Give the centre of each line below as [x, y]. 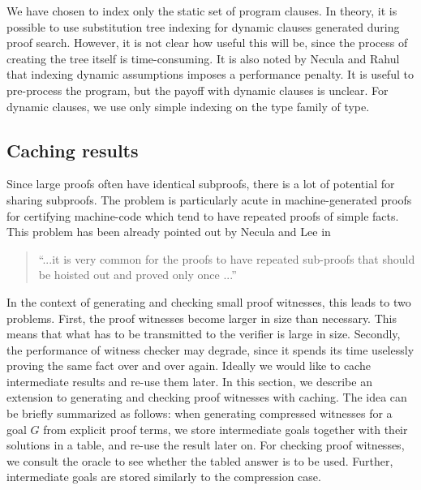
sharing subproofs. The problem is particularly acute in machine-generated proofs [209, 199]
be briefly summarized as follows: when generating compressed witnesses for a [200, 413]
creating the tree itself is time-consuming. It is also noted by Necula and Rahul [203, 58]
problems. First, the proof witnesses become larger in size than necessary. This [202, 318]
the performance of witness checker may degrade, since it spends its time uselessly [210, 349]
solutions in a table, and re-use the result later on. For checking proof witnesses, [206, 445]
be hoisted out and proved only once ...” [137, 275]
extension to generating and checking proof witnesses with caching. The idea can [207, 397]
